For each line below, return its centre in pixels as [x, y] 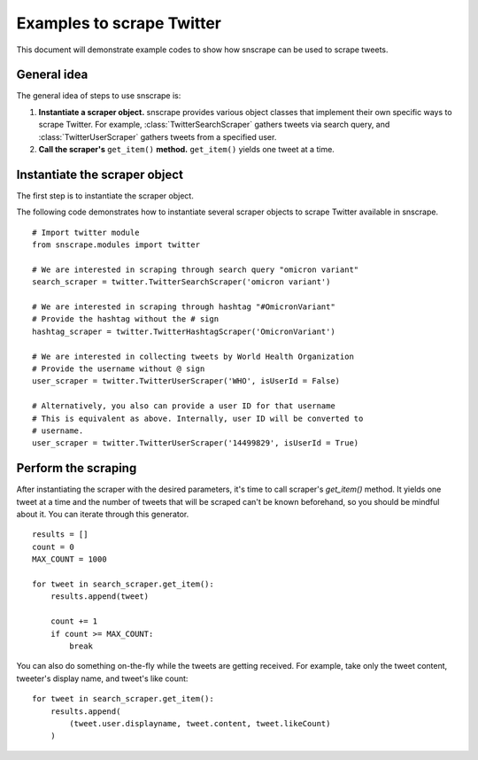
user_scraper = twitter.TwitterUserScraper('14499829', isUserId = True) [196, 443]
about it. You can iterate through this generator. [103, 515]
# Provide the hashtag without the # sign [126, 319]
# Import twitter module [86, 232]
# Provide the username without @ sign [119, 369]
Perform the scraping [77, 468]
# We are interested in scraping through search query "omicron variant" [196, 269]
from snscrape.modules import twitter [116, 245]
